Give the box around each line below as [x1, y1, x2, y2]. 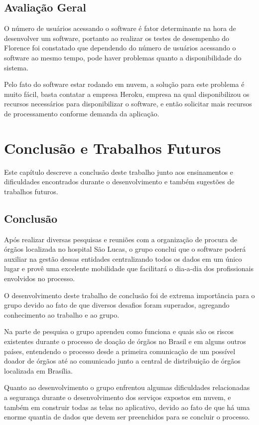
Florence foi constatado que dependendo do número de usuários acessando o [4, 42, 236, 53]
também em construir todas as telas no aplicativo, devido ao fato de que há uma [4, 402, 250, 412]
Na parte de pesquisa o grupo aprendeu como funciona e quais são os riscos [4, 326, 234, 337]
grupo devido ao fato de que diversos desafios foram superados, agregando [4, 300, 230, 310]
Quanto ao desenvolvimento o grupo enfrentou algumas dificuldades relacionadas [4, 382, 250, 393]
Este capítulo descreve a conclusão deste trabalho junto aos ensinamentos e [4, 166, 234, 177]
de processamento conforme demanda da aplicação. [4, 108, 159, 118]
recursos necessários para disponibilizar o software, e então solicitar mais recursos [4, 98, 252, 109]
